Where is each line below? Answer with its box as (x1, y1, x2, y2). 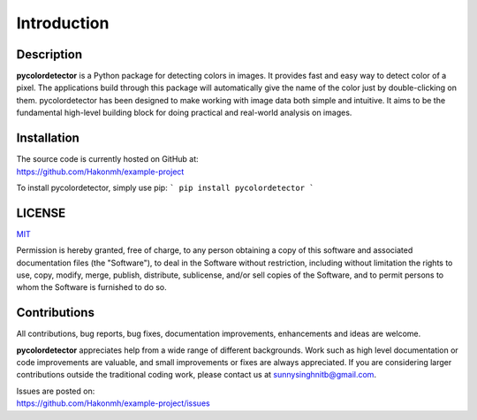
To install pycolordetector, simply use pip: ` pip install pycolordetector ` (16, 182, 314, 193)
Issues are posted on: (16, 386, 95, 396)
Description (16, 47, 83, 62)
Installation (16, 131, 79, 146)
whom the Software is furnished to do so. (16, 282, 167, 293)
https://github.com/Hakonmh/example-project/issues (16, 398, 211, 409)
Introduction (16, 13, 110, 33)
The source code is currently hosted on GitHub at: (16, 154, 199, 164)
